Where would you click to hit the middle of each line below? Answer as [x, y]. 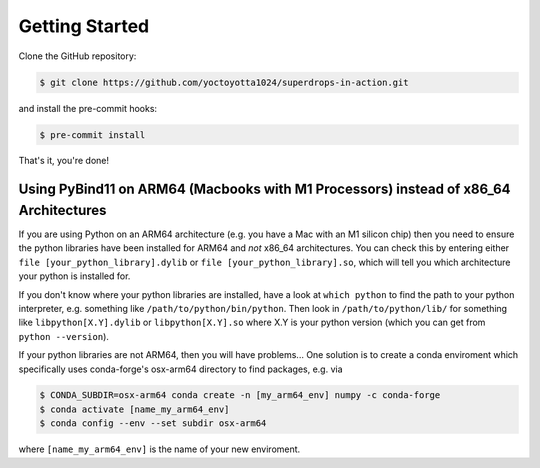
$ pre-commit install [92, 134]
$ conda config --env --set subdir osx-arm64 [153, 423]
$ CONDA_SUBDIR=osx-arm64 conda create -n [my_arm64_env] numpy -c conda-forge [240, 395]
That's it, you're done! [64, 161]
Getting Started [84, 26]
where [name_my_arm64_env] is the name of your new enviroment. [159, 449]
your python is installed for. [74, 276]
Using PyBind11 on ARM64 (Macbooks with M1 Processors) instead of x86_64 [264, 189]
